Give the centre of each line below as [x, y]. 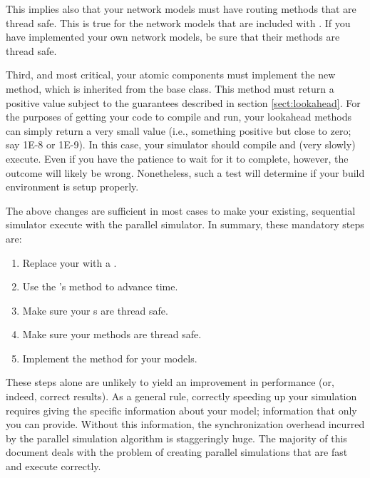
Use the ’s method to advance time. [100, 286]
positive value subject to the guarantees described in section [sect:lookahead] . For [183, 102]
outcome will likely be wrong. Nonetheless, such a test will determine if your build [185, 172]
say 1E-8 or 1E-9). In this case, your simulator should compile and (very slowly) [181, 144]
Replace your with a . [70, 262]
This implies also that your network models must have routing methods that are [181, 9]
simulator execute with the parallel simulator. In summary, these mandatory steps [185, 224]
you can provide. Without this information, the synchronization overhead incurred [185, 424]
